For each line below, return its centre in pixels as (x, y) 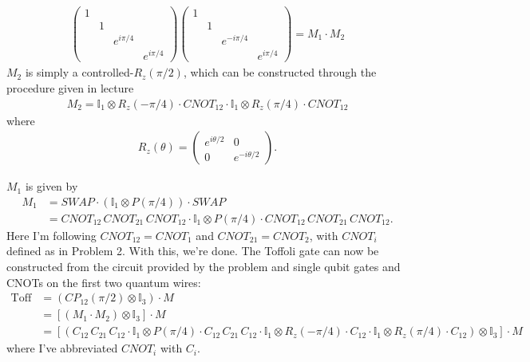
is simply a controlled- (79, 72)
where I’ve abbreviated (62, 348)
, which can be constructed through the (280, 72)
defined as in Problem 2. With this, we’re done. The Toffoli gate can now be (193, 251)
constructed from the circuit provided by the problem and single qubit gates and (204, 267)
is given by (51, 186)
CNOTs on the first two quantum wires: (104, 282)
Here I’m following (51, 235)
